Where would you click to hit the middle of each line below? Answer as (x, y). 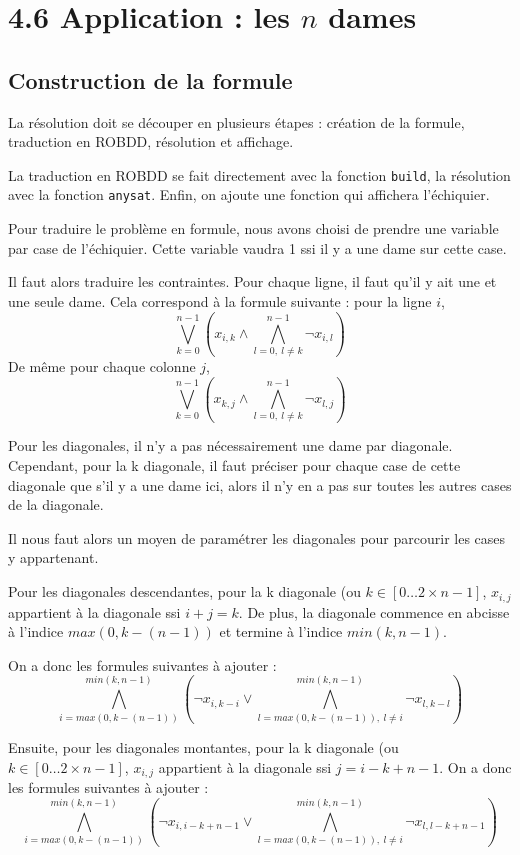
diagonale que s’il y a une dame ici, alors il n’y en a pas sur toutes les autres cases (260, 484)
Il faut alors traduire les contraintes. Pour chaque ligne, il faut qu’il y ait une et (252, 281)
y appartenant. (53, 557)
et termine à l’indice (281, 631)
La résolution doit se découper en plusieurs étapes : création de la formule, (236, 121)
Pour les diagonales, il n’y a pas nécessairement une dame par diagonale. (230, 445)
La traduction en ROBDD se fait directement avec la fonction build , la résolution (259, 174)
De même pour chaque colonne (102, 366)
